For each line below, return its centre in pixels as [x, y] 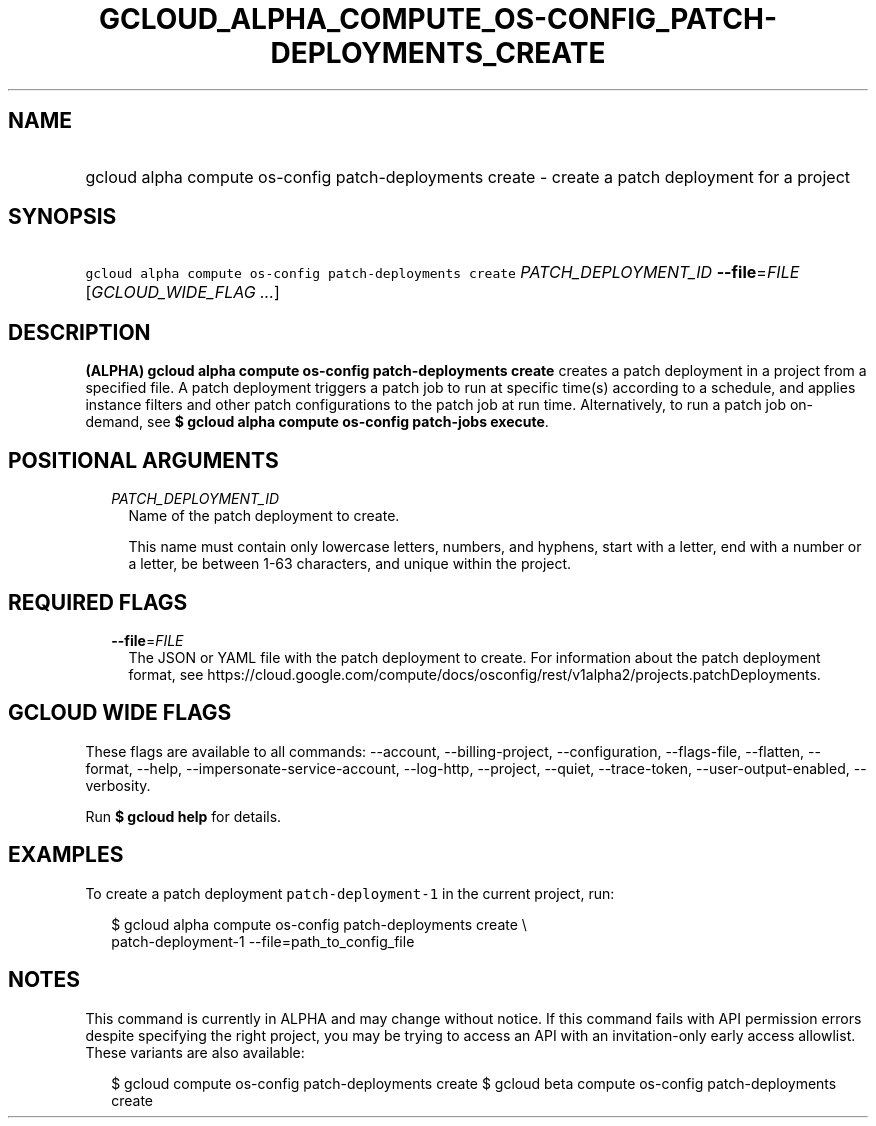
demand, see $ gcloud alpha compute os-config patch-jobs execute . [317, 422]
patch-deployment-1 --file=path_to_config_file [263, 941]
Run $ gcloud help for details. [183, 816]
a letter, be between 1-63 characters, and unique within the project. [350, 564]
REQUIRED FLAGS [98, 602]
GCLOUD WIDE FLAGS [120, 713]
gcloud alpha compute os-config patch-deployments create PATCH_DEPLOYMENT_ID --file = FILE [442, 272]
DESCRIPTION [79, 332]
